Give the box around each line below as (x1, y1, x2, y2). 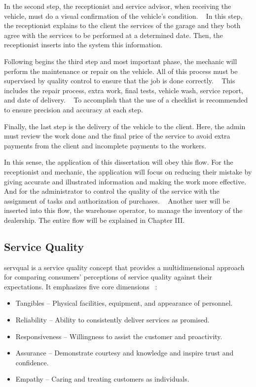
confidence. (15, 357, 49, 367)
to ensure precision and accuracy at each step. (4, 104, 143, 114)
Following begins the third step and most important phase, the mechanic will (4, 56, 237, 66)
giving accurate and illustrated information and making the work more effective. (4, 176, 247, 186)
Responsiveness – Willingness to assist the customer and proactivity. (15, 331, 222, 341)
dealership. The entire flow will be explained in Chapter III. (4, 214, 185, 225)
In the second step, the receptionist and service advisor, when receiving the (4, 1, 231, 11)
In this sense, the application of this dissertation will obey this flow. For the (4, 157, 233, 167)
